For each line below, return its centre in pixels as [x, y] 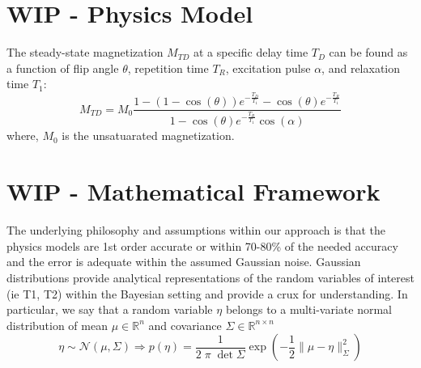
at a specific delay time [251, 52]
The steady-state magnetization [85, 52]
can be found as [368, 52]
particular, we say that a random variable [110, 309]
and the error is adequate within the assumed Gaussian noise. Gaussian [184, 262]
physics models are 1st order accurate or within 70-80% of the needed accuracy [202, 245]
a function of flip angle [63, 68]
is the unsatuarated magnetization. [148, 135]
